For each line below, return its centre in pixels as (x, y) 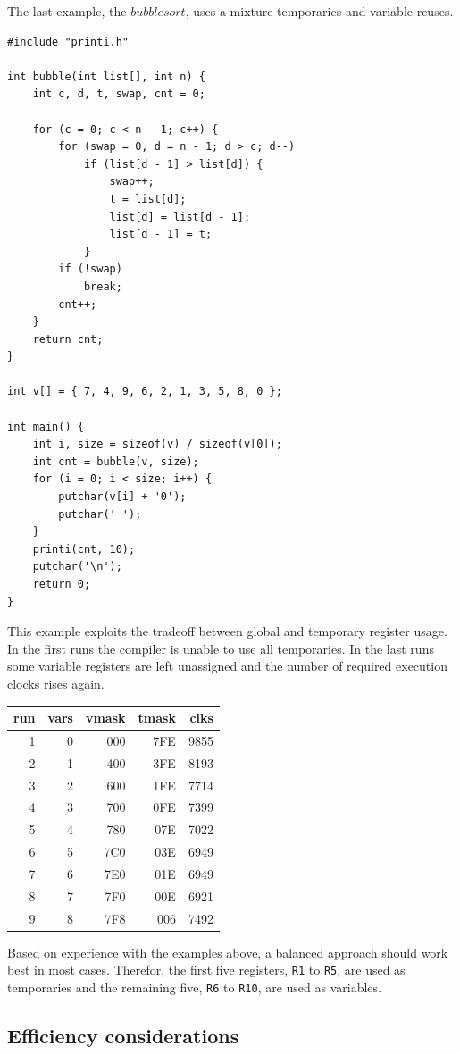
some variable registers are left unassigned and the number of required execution (227, 666)
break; (103, 286)
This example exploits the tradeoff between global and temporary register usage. (227, 631)
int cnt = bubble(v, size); (116, 461)
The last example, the (67, 11)
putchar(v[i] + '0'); (122, 497)
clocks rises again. (56, 683)
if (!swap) (90, 269)
